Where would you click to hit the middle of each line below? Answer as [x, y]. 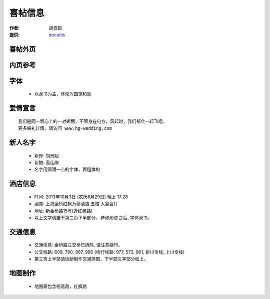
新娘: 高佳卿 [46, 162]
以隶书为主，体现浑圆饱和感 [63, 94]
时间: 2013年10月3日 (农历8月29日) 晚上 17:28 [81, 197]
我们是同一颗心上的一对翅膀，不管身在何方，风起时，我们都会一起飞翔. [92, 121]
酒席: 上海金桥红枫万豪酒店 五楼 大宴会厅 [76, 204]
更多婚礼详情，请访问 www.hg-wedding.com [65, 128]
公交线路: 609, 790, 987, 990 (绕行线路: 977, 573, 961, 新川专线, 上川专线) [109, 252]
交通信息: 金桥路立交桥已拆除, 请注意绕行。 [78, 245]
